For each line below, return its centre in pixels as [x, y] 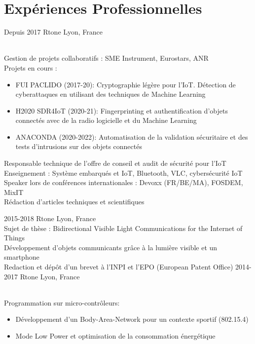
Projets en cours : [31, 67]
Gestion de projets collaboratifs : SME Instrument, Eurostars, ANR [106, 58]
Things [15, 238]
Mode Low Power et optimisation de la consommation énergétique [115, 335]
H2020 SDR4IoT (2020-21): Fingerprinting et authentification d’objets [122, 110]
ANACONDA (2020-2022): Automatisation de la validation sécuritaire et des [132, 136]
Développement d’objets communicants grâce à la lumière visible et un [111, 247]
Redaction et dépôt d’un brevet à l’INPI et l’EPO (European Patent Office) [119, 267]
